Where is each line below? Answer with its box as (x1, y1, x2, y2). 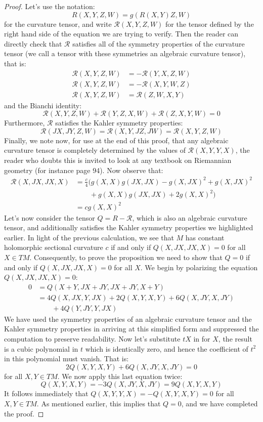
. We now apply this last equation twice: (57, 370, 183, 381)
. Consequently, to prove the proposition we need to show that (29, 252, 223, 263)
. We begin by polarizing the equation (140, 262, 258, 272)
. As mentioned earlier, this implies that (36, 398, 161, 409)
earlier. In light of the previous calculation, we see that (4, 232, 174, 242)
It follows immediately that (4, 388, 89, 399)
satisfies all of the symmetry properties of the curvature (72, 38, 245, 49)
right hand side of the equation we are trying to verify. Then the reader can (4, 28, 239, 39)
